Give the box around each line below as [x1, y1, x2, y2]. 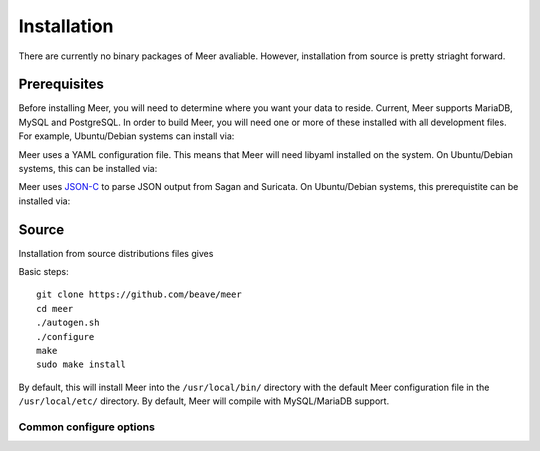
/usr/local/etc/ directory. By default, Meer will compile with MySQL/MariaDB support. [18, 395, 390, 407]
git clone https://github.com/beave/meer [36, 289, 242, 300]
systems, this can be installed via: [18, 163, 158, 175]
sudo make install [36, 359, 127, 370]
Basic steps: [18, 266, 69, 278]
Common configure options [18, 420, 155, 434]
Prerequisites [18, 76, 104, 93]
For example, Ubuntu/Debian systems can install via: [18, 130, 235, 142]
